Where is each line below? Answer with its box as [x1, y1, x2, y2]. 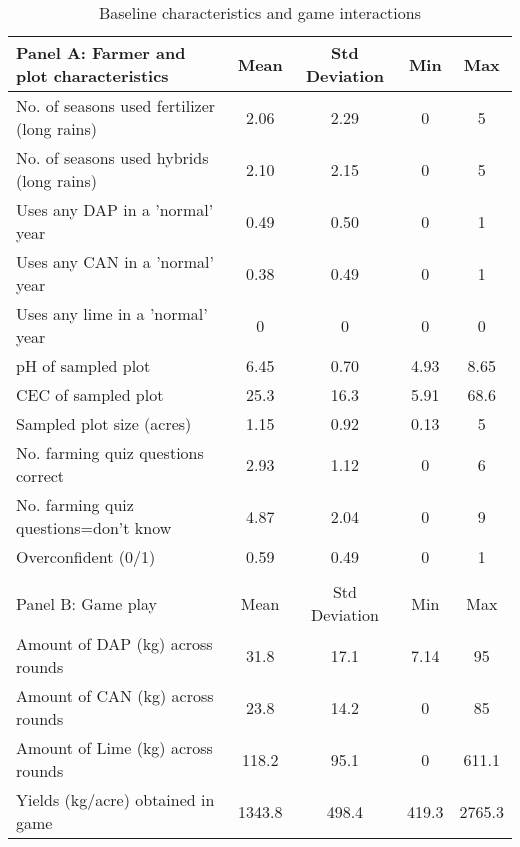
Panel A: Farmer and [16, 41, 186, 64]
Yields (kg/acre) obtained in [16, 788, 215, 811]
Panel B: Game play [16, 591, 157, 615]
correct [16, 464, 65, 487]
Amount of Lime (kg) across [16, 736, 213, 759]
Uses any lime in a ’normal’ [16, 302, 208, 325]
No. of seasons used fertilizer [16, 94, 216, 117]
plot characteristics [16, 64, 169, 87]
